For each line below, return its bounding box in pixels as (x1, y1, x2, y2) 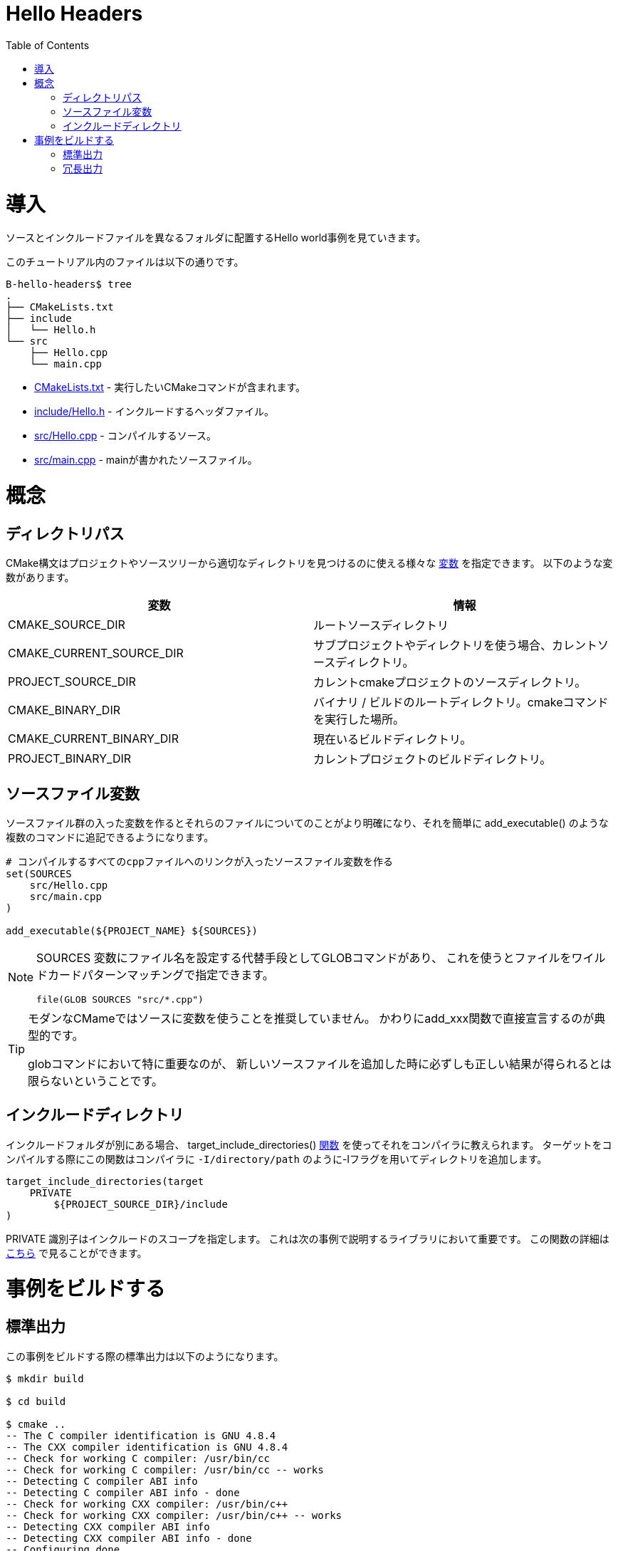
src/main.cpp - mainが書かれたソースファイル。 (34, 454, 258, 466)
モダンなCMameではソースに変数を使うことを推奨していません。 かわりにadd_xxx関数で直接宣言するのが (28, 1011, 595, 1026)
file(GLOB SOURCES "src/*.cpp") (36, 994, 204, 1006)
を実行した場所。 (313, 712, 405, 727)
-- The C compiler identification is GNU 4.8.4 (6, 1429, 276, 1441)
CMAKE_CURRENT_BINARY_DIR (8, 731, 179, 746)
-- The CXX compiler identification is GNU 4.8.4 (6, 1441, 288, 1453)
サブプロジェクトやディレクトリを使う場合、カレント (313, 638, 597, 653)
